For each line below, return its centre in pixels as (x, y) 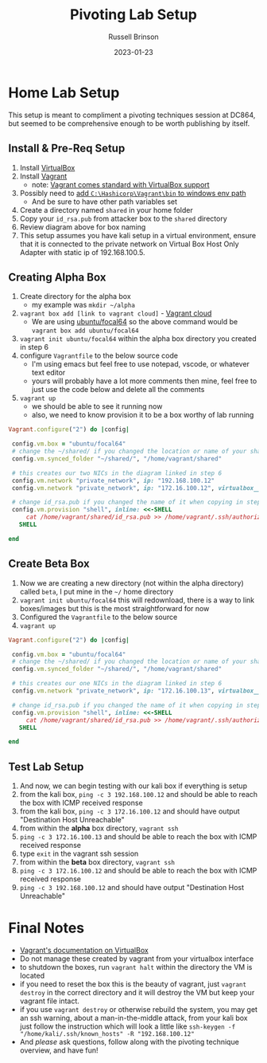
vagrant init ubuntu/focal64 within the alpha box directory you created (138, 339)
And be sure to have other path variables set (104, 202)
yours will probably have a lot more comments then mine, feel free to (144, 381)
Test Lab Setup (46, 767)
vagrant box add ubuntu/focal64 (85, 331)
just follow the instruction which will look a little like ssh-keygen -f (128, 1026)
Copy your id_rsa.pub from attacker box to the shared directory (124, 218)
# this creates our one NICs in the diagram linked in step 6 (117, 684)
